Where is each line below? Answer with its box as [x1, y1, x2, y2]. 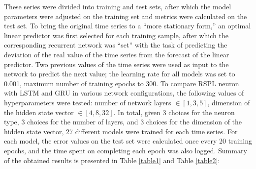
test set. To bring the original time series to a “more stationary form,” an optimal [4, 21, 251, 31]
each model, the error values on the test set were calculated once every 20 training [4, 136, 252, 146]
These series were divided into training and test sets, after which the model [4, 1, 231, 11]
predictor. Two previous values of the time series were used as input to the [4, 59, 229, 69]
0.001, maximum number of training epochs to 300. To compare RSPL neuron [4, 78, 239, 88]
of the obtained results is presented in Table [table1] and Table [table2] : [4, 155, 220, 165]
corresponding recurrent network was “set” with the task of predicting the [4, 40, 227, 50]
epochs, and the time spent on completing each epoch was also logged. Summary [4, 145, 247, 155]
